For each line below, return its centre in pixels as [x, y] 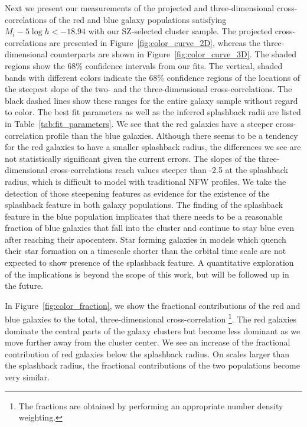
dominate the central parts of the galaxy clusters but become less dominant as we [153, 330]
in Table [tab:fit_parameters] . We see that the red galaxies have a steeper [139, 123]
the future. [24, 286]
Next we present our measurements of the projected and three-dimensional [140, 8]
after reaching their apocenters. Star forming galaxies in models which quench [146, 239]
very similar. [27, 377]
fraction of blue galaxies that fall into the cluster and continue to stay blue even [149, 228]
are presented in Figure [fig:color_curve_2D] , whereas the [155, 42]
